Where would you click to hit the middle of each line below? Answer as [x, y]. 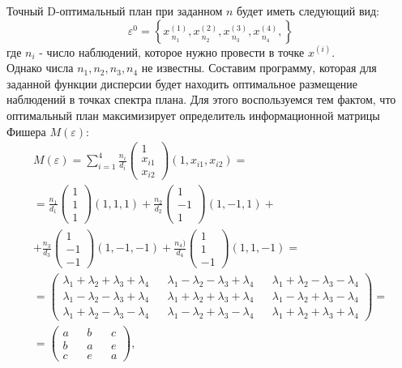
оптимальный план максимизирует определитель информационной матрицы [193, 115]
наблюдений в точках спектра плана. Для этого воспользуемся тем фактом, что [201, 99]
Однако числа [40, 68]
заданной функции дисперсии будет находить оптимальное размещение [182, 83]
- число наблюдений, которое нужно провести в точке [172, 51]
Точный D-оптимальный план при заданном [115, 11]
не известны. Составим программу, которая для [259, 68]
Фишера [26, 131]
